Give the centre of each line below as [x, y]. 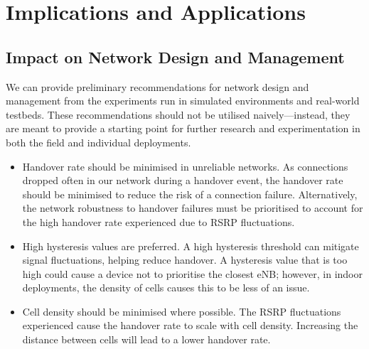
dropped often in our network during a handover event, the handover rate [183, 180]
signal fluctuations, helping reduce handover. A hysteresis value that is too [185, 260]
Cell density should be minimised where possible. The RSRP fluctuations [182, 311]
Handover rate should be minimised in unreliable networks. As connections [185, 166]
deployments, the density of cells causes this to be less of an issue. [166, 288]
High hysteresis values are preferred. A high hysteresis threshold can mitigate [191, 246]
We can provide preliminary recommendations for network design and [157, 86]
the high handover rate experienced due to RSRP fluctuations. [159, 221]
